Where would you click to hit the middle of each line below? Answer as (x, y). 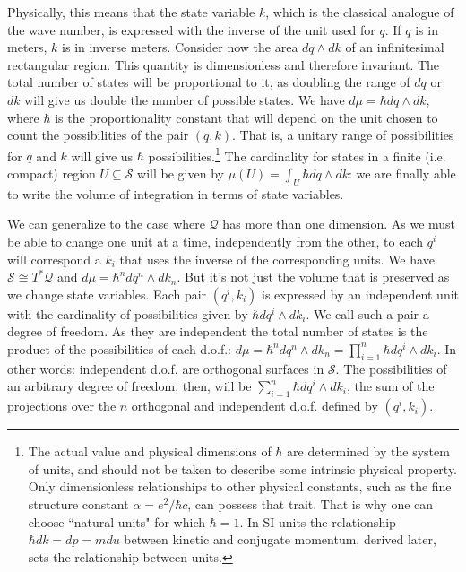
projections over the (62, 406)
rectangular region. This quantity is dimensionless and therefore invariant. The (224, 64)
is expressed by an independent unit (360, 294)
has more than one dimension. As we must (339, 224)
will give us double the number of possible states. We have (185, 99)
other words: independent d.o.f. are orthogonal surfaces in (166, 368)
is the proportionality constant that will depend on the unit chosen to (246, 117)
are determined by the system (368, 451)
